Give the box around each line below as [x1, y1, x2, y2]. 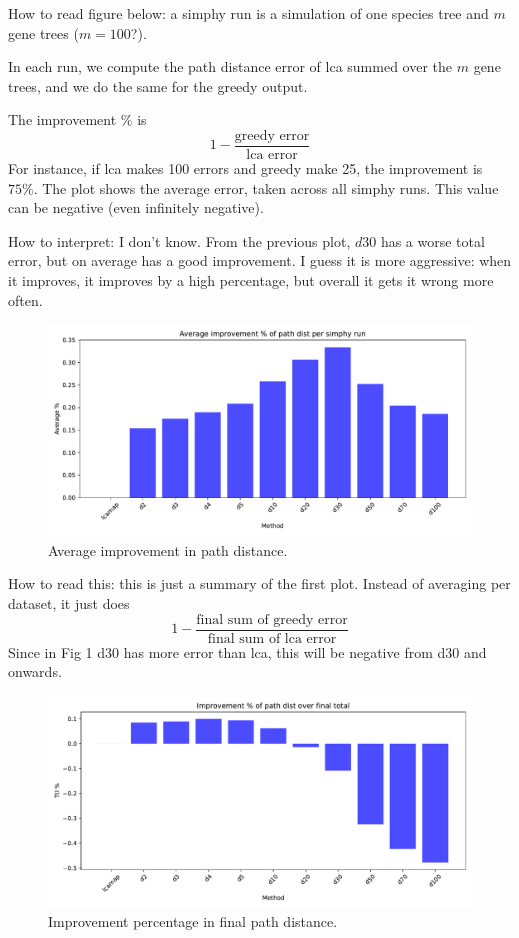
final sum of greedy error [196, 612, 348, 627]
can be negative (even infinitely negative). [8, 197, 264, 218]
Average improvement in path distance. [48, 539, 288, 560]
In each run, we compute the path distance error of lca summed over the [8, 56, 453, 77]
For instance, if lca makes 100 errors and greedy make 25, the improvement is [8, 158, 483, 179]
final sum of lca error [207, 631, 337, 646]
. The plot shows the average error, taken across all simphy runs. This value [33, 177, 499, 198]
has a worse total [380, 230, 485, 251]
